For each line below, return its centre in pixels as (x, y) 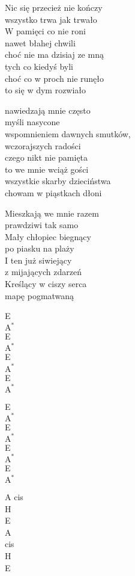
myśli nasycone (32, 122)
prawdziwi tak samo (42, 225)
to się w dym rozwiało (46, 90)
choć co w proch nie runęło (54, 78)
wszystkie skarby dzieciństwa (58, 181)
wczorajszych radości (43, 145)
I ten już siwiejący (38, 260)
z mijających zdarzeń (43, 272)
